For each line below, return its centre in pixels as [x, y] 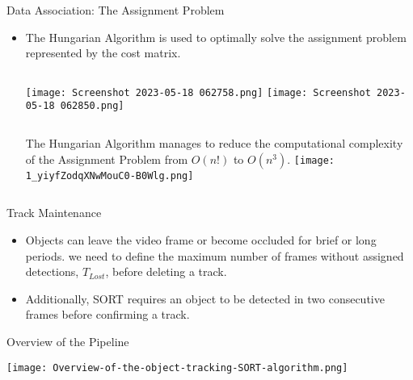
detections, [52, 271]
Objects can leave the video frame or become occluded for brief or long [201, 239]
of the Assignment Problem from [107, 159]
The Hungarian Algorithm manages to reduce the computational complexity [214, 143]
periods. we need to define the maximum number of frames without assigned [215, 255]
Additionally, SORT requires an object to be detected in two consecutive [205, 298]
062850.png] [92, 106]
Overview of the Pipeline [68, 341]
